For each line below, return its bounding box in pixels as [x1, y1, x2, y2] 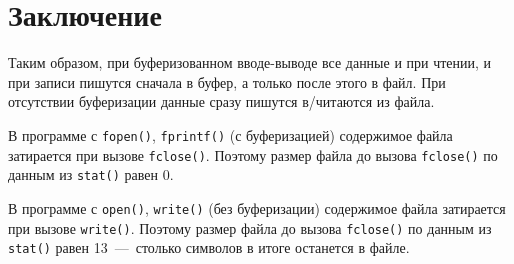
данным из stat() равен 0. [8, 164, 174, 185]
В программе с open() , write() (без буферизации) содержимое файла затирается [8, 197, 506, 218]
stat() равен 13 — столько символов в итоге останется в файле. [8, 237, 410, 258]
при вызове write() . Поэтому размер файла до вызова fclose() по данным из [8, 217, 492, 238]
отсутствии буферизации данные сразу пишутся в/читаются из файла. [8, 91, 435, 112]
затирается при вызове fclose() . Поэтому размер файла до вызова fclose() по [8, 144, 498, 165]
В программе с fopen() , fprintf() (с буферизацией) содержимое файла [8, 124, 453, 145]
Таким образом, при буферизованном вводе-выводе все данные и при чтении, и [8, 52, 492, 73]
